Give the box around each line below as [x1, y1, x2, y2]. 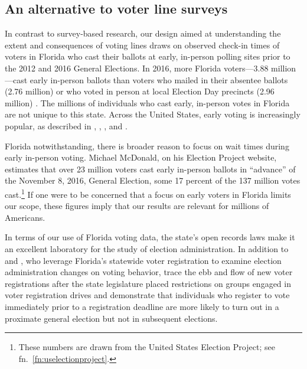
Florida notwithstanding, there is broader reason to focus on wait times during [5, 139, 289, 152]
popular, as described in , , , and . [5, 119, 128, 132]
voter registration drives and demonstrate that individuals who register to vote [5, 289, 290, 301]
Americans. [5, 211, 45, 223]
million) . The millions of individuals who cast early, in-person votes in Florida [5, 96, 290, 109]
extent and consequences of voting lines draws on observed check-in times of [5, 38, 280, 51]
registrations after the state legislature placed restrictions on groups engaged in [5, 277, 291, 289]
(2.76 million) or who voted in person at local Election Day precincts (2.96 [5, 85, 275, 97]
